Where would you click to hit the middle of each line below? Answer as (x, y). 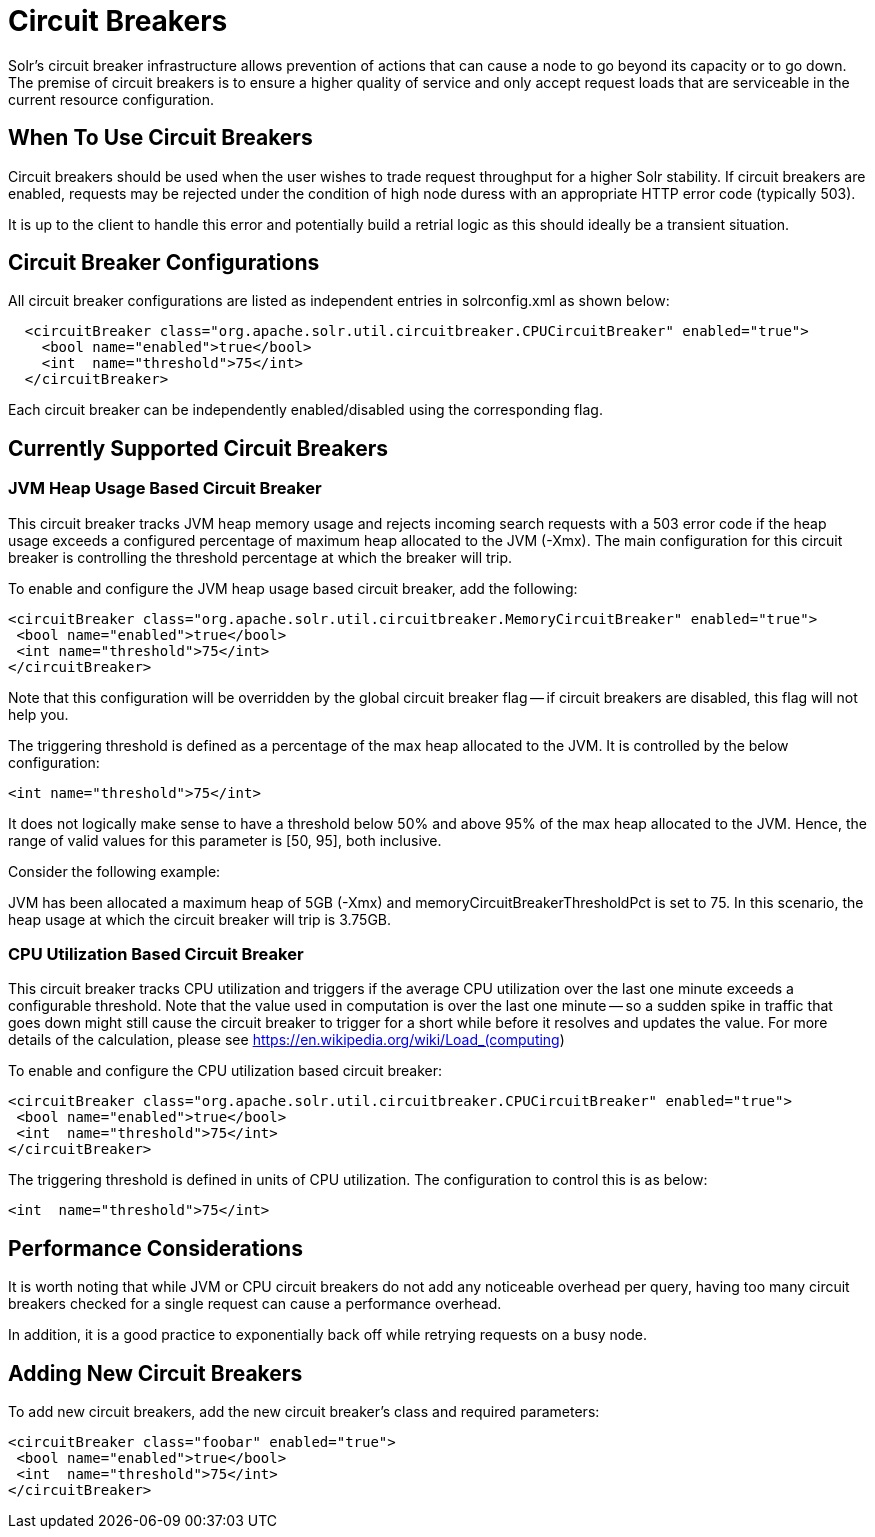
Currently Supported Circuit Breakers (198, 448)
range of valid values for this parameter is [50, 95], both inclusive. (225, 840)
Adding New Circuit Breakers (155, 1373)
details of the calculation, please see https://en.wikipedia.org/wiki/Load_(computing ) (286, 1040)
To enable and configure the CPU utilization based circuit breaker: (225, 1071)
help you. (38, 714)
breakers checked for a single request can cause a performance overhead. (255, 1304)
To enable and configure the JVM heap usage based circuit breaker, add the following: (293, 588)
